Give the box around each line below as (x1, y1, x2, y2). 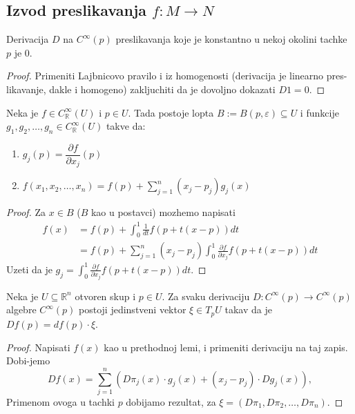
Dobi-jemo (6, 353, 50, 368)
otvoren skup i (75, 288, 136, 303)
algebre (6, 302, 37, 317)
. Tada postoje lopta (128, 105, 214, 119)
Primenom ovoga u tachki (6, 394, 115, 408)
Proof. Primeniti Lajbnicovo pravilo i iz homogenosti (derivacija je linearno (6, 68, 324, 83)
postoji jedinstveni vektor (79, 302, 186, 317)
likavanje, (6, 81, 46, 96)
